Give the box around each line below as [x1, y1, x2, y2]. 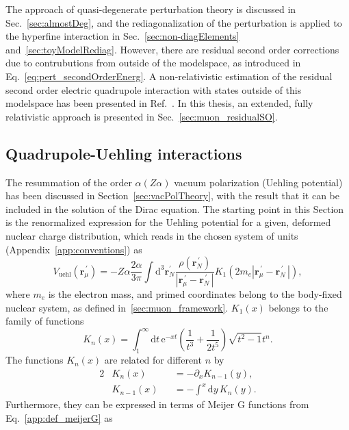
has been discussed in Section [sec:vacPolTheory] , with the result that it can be [5, 188, 340, 203]
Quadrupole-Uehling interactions [5, 142, 242, 164]
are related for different [104, 353, 202, 367]
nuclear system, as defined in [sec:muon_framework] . [5, 300, 229, 314]
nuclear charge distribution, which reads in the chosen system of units [5, 228, 298, 242]
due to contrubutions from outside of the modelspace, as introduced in [5, 55, 301, 70]
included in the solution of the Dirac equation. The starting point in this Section [5, 201, 344, 216]
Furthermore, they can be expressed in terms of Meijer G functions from [5, 397, 309, 412]
